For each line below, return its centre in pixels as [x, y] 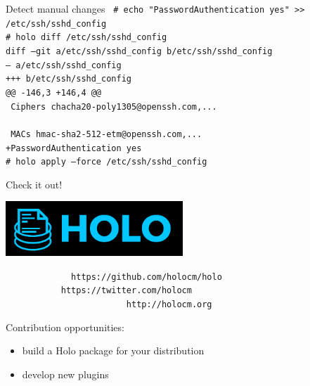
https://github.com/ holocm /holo [147, 277]
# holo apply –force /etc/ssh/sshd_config [106, 162]
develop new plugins [65, 374]
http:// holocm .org [169, 305]
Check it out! [34, 184]
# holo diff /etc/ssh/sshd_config [86, 38]
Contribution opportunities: [65, 327]
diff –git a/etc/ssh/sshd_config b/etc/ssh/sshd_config [139, 51]
